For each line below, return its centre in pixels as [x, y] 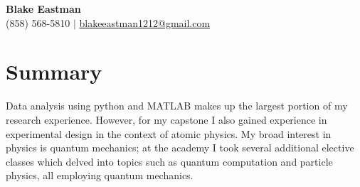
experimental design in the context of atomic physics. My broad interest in [169, 133]
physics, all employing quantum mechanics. [100, 175]
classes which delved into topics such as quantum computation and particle [169, 161]
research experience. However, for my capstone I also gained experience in [166, 119]
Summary [54, 71]
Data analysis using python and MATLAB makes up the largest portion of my [177, 106]
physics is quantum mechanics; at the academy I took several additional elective [180, 148]
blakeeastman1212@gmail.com [145, 22]
